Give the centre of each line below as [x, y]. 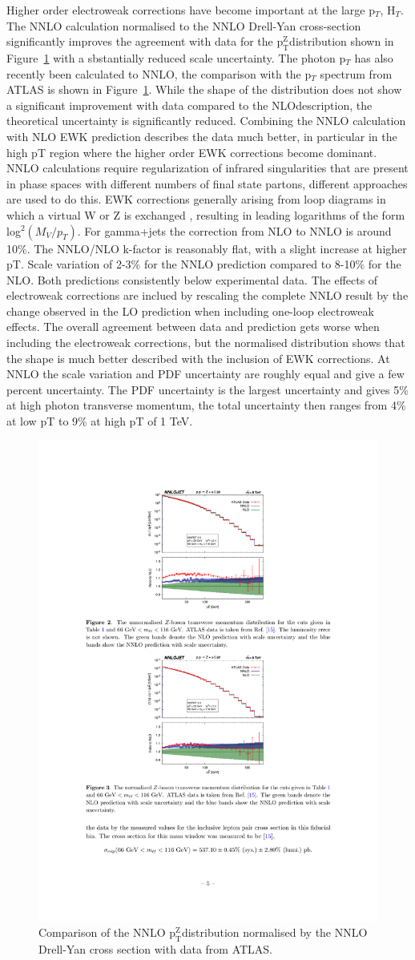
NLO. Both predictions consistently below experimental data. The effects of [192, 279]
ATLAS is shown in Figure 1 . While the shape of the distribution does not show [204, 89]
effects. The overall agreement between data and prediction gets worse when [193, 327]
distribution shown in [342, 41]
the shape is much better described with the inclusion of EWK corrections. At [198, 358]
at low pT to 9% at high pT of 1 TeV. [100, 421]
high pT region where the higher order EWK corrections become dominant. [192, 152]
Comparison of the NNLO [102, 932]
